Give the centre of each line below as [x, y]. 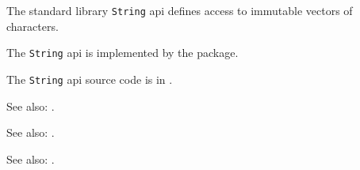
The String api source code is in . [90, 79]
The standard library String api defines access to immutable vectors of [180, 10]
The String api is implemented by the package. [123, 53]
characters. [33, 26]
